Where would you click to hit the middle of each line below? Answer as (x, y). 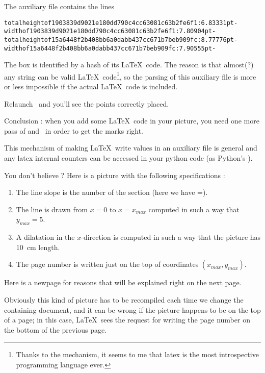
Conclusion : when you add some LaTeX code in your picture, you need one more (132, 121)
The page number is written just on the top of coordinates (107, 264)
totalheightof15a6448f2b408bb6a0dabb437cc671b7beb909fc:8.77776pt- (121, 40)
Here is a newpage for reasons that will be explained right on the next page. (123, 282)
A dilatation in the (45, 237)
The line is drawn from (52, 209)
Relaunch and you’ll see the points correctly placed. (87, 103)
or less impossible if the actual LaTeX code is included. (91, 86)
